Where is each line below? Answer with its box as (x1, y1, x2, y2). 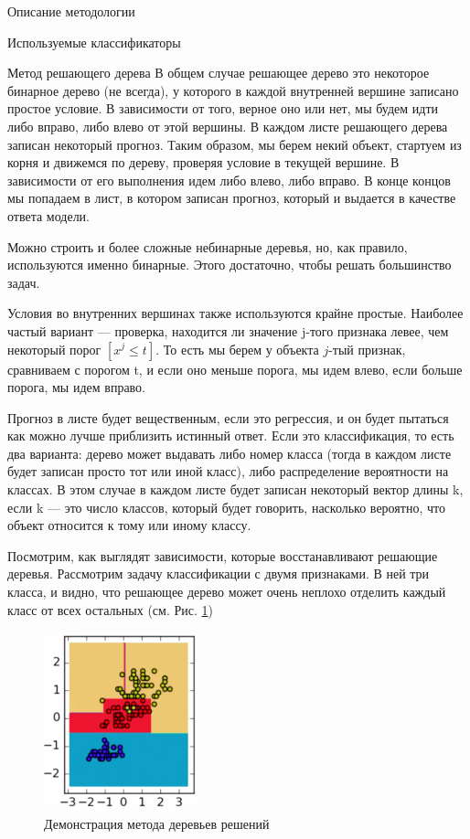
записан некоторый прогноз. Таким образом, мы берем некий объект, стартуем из (7, 134, 462, 154)
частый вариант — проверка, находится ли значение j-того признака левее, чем (7, 321, 449, 340)
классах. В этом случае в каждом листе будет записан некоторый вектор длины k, (7, 480, 464, 499)
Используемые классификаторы (7, 32, 181, 51)
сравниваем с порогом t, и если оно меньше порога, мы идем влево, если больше (7, 359, 463, 378)
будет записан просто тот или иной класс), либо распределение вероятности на (7, 462, 449, 481)
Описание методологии (7, 2, 135, 20)
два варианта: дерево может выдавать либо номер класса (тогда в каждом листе (7, 443, 452, 462)
